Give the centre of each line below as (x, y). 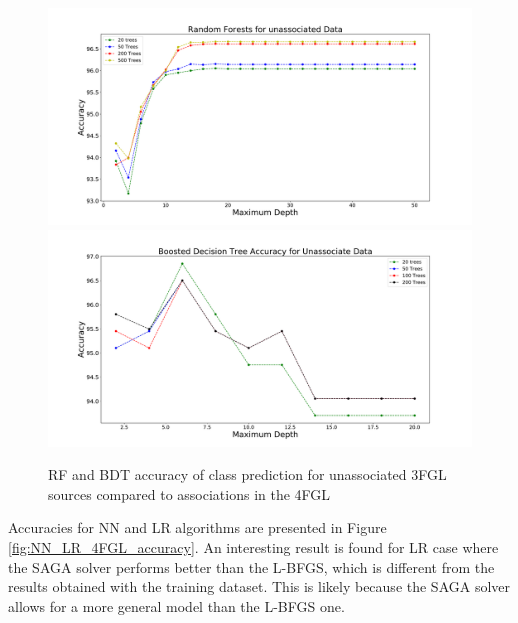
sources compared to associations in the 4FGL (189, 493)
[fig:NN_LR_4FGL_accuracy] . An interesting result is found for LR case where (253, 546)
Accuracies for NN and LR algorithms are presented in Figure (197, 527)
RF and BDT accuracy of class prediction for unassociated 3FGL (247, 474)
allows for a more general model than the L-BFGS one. (176, 605)
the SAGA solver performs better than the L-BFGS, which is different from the (251, 566)
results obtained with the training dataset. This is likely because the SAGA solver (259, 586)
